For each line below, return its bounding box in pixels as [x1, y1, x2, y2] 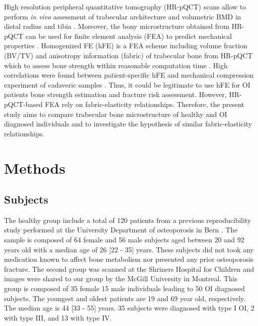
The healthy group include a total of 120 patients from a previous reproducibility [4, 215, 252, 225]
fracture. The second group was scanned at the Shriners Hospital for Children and [4, 263, 255, 274]
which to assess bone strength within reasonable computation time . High [4, 60, 228, 70]
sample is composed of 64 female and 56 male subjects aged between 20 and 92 [4, 234, 245, 245]
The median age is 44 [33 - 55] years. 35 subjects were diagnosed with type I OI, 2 [4, 303, 255, 313]
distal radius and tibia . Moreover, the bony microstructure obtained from [4, 21, 230, 31]
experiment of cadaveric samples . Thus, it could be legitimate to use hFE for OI [4, 79, 251, 90]
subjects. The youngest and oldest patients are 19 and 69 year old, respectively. [4, 293, 246, 303]
